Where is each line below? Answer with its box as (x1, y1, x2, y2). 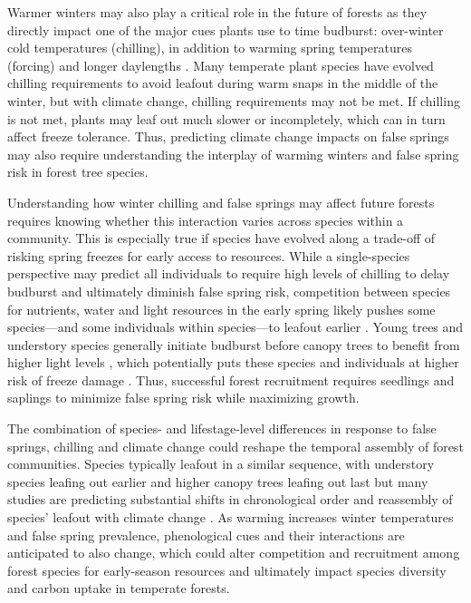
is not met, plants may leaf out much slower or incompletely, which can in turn (7, 109, 446, 128)
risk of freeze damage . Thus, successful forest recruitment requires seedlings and (7, 370, 455, 389)
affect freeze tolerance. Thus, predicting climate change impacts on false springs (7, 127, 449, 146)
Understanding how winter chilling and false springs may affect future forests (7, 192, 435, 211)
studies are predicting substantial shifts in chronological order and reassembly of (7, 490, 453, 509)
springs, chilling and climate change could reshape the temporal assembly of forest (7, 436, 464, 455)
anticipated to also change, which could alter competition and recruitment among (7, 543, 460, 562)
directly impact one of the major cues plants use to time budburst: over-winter (7, 20, 444, 39)
